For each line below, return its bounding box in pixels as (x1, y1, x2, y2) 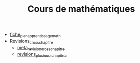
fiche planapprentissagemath (9, 31, 61, 38)
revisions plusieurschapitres (17, 51, 68, 58)
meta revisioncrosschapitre (17, 44, 65, 52)
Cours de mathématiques (27, 3, 135, 15)
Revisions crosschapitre (9, 38, 53, 45)
